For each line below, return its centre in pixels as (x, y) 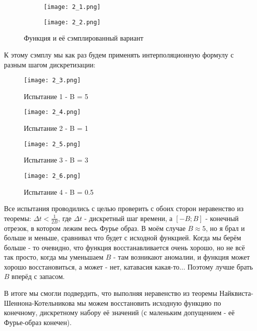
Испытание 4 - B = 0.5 (59, 192)
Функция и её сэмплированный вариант (84, 38)
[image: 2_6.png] (52, 176)
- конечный (222, 218)
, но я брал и (225, 228)
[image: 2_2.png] (72, 22)
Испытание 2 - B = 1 (56, 128)
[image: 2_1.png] (72, 7)
